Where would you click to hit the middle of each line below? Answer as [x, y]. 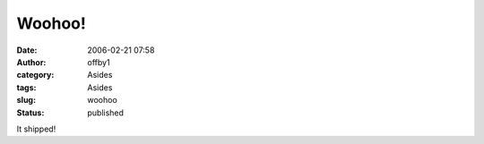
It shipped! [36, 129]
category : [35, 75]
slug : [26, 100]
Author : [31, 62]
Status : [30, 113]
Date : [27, 50]
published [106, 113]
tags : [26, 87]
